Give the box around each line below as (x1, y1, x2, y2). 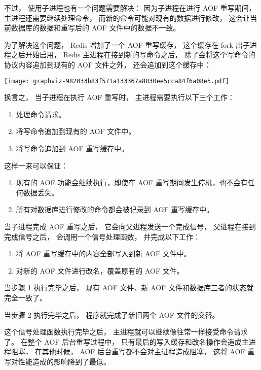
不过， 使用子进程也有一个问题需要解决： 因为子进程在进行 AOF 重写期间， (4, 3, 256, 13)
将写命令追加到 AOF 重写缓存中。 (16, 143, 129, 153)
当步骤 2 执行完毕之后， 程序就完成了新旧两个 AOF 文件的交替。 (4, 309, 219, 320)
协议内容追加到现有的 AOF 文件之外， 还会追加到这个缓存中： (4, 59, 211, 70)
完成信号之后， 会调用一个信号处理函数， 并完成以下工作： (4, 231, 201, 242)
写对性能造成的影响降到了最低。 (4, 356, 110, 366)
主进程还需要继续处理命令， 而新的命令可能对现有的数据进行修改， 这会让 (4, 12, 250, 23)
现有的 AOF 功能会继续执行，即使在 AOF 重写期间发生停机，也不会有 (16, 177, 248, 188)
